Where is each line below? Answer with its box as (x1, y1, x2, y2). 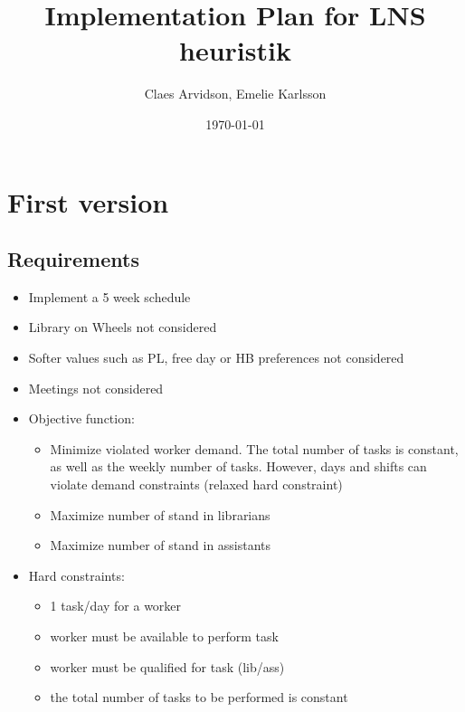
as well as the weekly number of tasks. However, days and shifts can (50, 457, 427, 476)
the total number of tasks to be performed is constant (50, 688, 348, 707)
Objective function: (28, 409, 135, 428)
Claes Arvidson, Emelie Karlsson (144, 84, 327, 103)
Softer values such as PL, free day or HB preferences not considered (28, 348, 404, 367)
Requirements (7, 245, 139, 273)
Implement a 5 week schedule (28, 287, 191, 306)
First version (7, 183, 169, 220)
